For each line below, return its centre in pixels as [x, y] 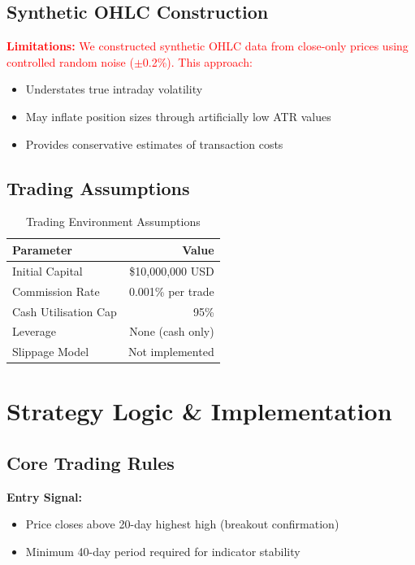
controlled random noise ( [70, 61]
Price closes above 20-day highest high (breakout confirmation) [182, 524]
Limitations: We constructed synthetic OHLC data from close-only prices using [207, 46]
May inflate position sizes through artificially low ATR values [178, 116]
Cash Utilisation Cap [65, 311]
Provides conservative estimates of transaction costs [154, 143]
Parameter [42, 249]
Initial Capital [48, 270]
